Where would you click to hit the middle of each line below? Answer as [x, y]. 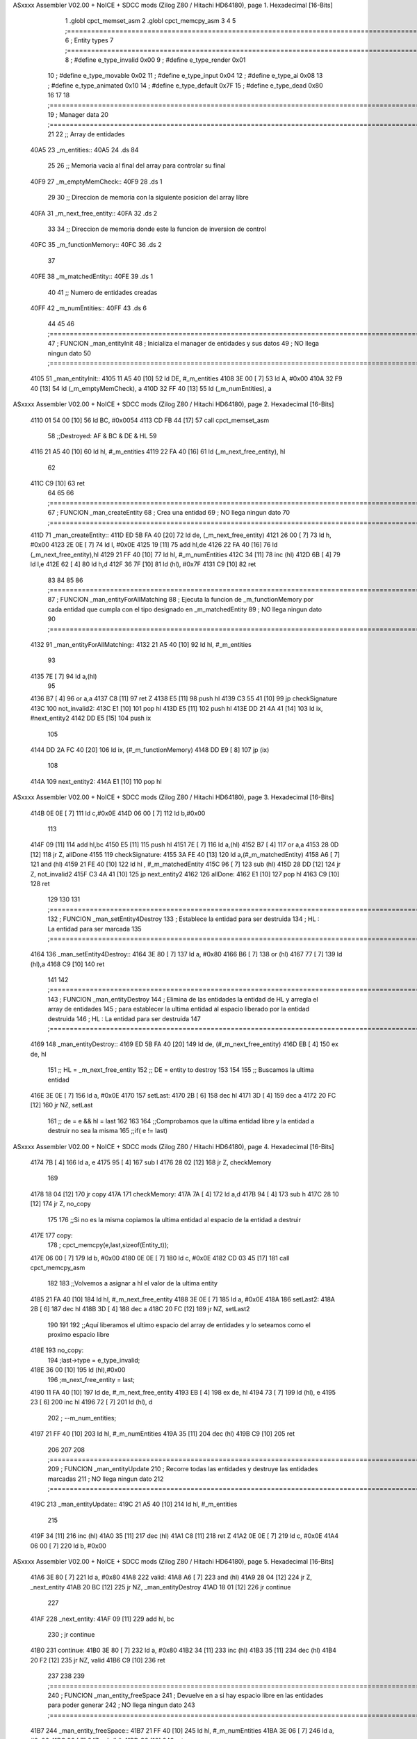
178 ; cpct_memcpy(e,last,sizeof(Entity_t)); [108, 1245]
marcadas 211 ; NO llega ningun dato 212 [106, 1479]
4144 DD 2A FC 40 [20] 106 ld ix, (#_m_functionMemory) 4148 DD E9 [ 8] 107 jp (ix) [150, 750]
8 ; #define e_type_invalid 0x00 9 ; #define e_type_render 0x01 [155, 60]
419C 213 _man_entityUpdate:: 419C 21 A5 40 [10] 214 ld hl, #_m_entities [134, 1504]
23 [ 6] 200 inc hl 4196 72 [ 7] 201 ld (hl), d [91, 1402]
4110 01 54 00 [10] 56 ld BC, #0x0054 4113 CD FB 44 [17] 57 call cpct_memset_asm [150, 420]
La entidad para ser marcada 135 [95, 929]
